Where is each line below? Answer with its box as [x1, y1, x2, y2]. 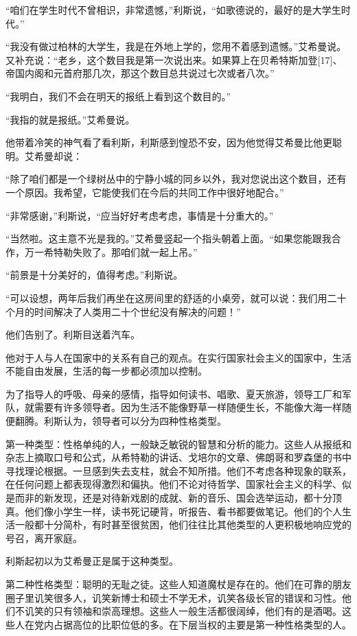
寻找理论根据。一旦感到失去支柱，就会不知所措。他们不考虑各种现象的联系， [5, 463, 352, 478]
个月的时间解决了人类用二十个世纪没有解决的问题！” [5, 304, 241, 318]
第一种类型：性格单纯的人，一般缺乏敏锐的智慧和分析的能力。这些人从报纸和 [5, 436, 352, 451]
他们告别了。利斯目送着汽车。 [5, 327, 140, 342]
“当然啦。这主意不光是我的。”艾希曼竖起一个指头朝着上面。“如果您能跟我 [5, 231, 332, 246]
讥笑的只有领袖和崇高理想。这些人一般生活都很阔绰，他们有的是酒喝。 [24, 604, 342, 618]
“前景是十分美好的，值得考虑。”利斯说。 [5, 268, 183, 282]
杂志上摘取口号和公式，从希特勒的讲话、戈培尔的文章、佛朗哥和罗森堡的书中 [5, 450, 352, 464]
